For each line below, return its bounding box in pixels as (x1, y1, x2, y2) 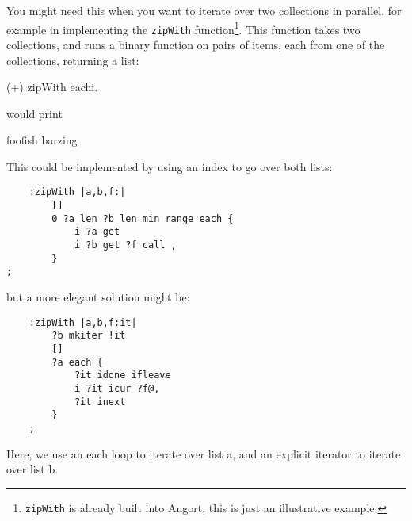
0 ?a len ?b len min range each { (51, 213, 234, 224)
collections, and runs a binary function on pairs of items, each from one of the (6, 36, 385, 52)
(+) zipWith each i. (6, 79, 98, 95)
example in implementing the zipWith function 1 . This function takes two (6, 18, 360, 37)
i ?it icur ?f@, (74, 382, 160, 394)
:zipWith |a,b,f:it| (29, 316, 137, 328)
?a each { (51, 356, 103, 368)
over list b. (6, 461, 59, 477)
